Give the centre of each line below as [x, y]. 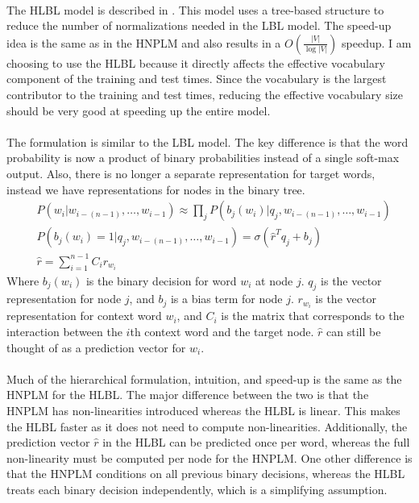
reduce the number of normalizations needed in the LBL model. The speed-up [199, 25]
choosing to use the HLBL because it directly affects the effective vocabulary [196, 62]
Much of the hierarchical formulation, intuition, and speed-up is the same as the [204, 378]
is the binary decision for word [161, 280]
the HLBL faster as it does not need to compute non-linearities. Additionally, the [207, 426]
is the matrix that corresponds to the [313, 316]
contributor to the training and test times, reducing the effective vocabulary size [205, 94]
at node [274, 280]
